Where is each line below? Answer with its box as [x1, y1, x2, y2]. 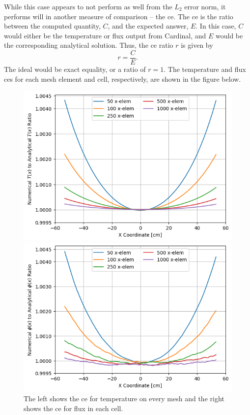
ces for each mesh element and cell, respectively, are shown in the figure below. [4, 73, 241, 84]
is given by [181, 40, 213, 50]
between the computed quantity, [4, 21, 101, 31]
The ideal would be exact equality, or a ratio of [4, 64, 146, 74]
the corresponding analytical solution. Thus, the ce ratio [4, 40, 173, 50]
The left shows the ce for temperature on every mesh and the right [24, 393, 224, 403]
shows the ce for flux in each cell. [24, 403, 123, 413]
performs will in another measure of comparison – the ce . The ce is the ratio [4, 11, 233, 21]
